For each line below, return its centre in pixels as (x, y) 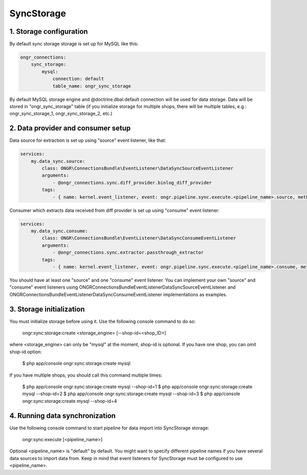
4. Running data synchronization (63, 415)
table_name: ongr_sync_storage (92, 86)
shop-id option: (26, 352)
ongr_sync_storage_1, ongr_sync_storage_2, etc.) (61, 114)
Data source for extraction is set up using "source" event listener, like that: (88, 140)
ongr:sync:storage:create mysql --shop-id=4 (70, 401)
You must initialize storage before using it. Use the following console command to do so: (103, 321)
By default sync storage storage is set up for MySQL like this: (74, 44)
